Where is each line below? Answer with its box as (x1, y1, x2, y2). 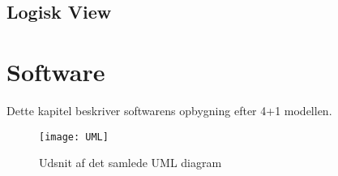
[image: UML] (39, 131, 109, 143)
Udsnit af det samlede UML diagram (39, 154, 222, 171)
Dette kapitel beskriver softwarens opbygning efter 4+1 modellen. (6, 101, 332, 118)
